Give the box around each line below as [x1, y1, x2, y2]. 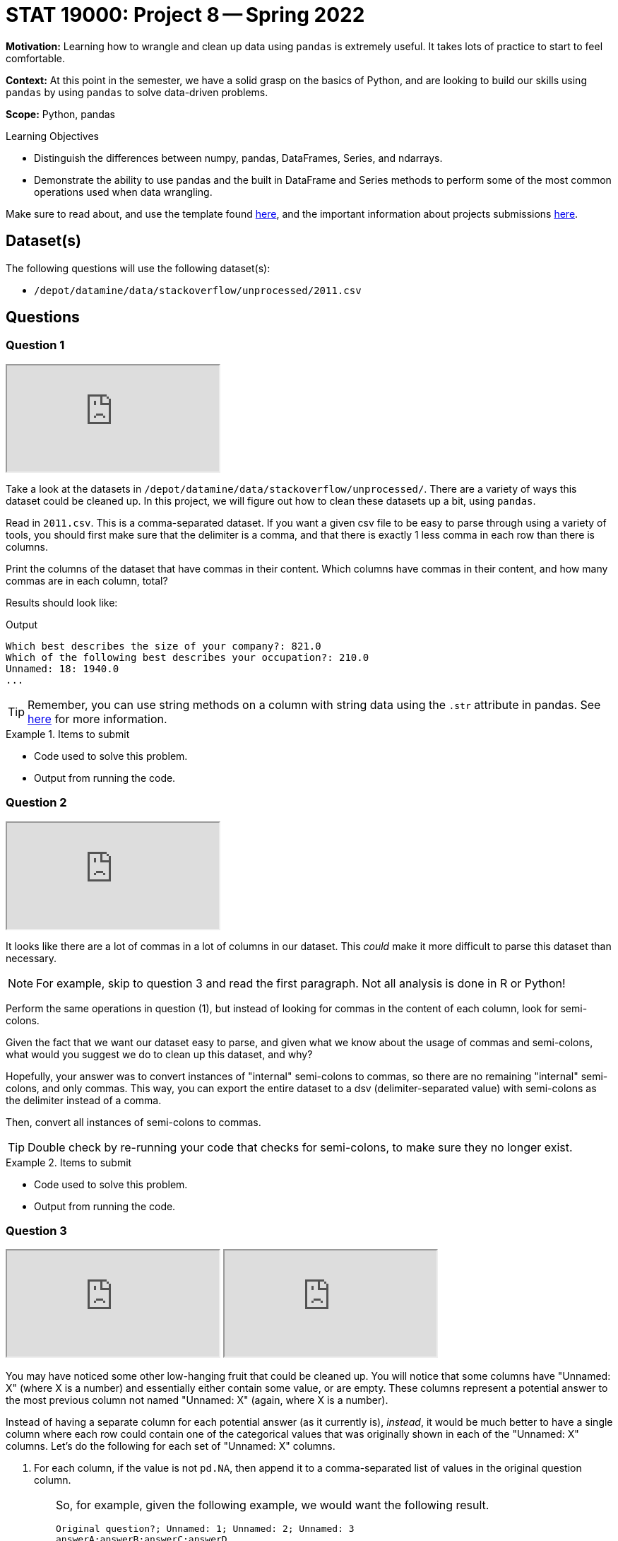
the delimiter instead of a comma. [6, 1094, 162, 1106]
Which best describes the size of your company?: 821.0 [6, 640, 321, 652]
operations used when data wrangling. [34, 185, 213, 198]
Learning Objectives [6, 129, 99, 142]
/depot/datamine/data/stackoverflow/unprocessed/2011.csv [34, 284, 362, 296]
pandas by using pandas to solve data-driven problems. [6, 86, 268, 98]
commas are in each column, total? [6, 574, 168, 587]
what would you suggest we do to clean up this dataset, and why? [6, 1048, 313, 1060]
